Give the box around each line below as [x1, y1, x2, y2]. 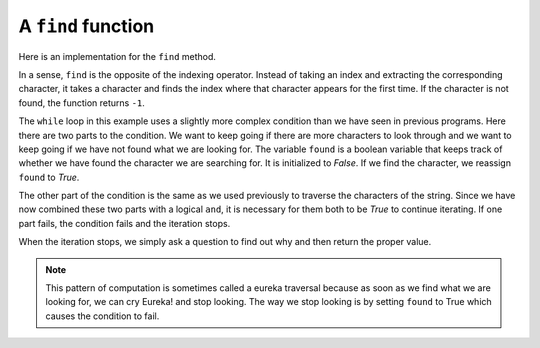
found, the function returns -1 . [18, 96, 145, 109]
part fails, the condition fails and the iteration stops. [18, 217, 231, 229]
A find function [18, 15, 155, 37]
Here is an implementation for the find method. [18, 50, 217, 62]
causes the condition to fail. [45, 310, 160, 322]
